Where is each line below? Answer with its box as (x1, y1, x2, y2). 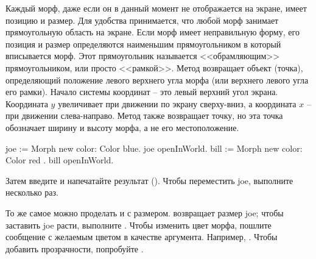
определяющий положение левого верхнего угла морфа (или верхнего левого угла (5, 73, 309, 86)
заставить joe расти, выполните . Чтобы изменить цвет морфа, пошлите (5, 218, 272, 231)
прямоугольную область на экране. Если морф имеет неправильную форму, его (5, 26, 300, 38)
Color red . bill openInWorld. (5, 154, 114, 166)
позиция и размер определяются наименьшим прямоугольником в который (5, 37, 281, 50)
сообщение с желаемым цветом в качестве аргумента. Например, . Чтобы (5, 230, 278, 243)
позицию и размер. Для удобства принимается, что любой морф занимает (5, 13, 279, 26)
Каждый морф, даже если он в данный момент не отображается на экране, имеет (5, 2, 307, 14)
